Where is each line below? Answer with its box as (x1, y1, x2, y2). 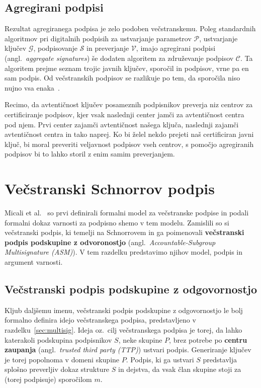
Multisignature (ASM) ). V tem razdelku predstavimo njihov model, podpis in (5, 247, 243, 257)
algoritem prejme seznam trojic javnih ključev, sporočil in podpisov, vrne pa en (5, 62, 249, 73)
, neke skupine (118, 334, 162, 345)
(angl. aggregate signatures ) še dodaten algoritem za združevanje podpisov (5, 52, 234, 63)
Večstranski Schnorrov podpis (5, 178, 215, 199)
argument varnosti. (5, 257, 63, 267)
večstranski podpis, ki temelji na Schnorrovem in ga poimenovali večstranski (5, 227, 244, 238)
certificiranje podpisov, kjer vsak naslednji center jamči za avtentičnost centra (5, 109, 244, 119)
